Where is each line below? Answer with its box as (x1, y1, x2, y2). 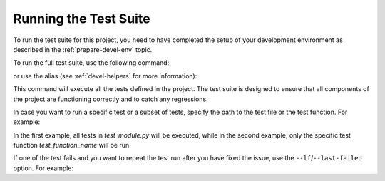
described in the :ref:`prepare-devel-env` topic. (13, 45, 153, 53)
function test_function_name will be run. (13, 141, 131, 150)
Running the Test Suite (13, 11, 150, 26)
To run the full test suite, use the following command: (13, 58, 170, 67)
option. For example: (13, 164, 74, 172)
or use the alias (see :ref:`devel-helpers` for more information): (13, 71, 197, 80)
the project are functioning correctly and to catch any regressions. (13, 95, 208, 103)
